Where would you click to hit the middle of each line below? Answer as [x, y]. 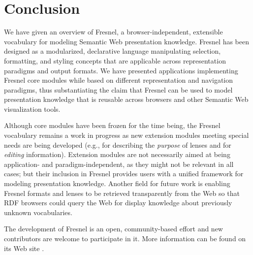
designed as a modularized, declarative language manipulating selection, [112, 51]
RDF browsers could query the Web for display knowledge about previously [118, 203]
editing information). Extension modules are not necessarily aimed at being [117, 154]
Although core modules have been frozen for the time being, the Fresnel [112, 125]
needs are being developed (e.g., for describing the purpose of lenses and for [118, 144]
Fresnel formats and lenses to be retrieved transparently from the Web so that [122, 193]
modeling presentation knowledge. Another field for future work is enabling [117, 183]
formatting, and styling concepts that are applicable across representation [115, 60]
